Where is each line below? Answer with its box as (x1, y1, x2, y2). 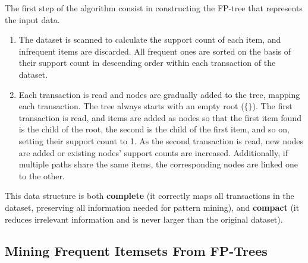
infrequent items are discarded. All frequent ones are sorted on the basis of (18, 45, 291, 57)
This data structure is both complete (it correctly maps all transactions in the (5, 189, 294, 202)
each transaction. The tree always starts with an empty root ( (18, 100, 244, 112)
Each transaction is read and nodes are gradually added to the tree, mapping (18, 88, 300, 100)
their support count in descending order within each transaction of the (18, 56, 276, 69)
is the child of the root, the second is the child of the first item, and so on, (18, 123, 290, 135)
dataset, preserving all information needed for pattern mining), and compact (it (5, 201, 300, 213)
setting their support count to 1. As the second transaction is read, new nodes (18, 134, 304, 147)
